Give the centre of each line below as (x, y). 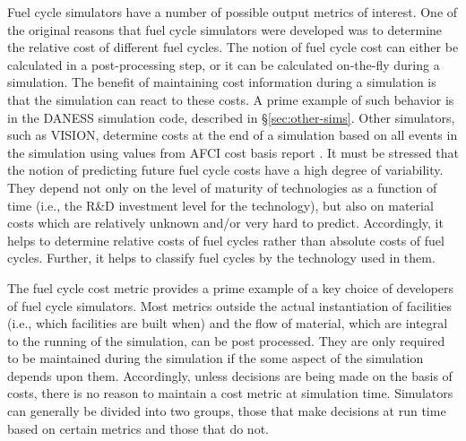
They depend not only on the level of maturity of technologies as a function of (222, 187)
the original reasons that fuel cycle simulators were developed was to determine (225, 29)
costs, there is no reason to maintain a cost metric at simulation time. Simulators (230, 393)
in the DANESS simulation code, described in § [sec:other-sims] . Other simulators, (231, 117)
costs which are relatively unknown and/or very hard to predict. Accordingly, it (225, 223)
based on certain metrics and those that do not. (138, 428)
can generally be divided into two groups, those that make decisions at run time (227, 411)
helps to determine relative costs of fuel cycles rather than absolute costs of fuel (226, 240)
